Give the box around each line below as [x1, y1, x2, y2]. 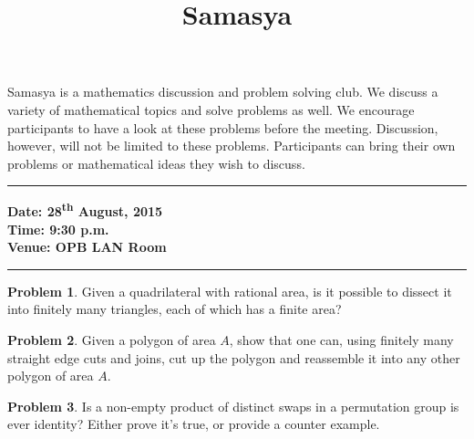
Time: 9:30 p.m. [7, 219, 109, 238]
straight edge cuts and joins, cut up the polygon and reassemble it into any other [7, 348, 460, 367]
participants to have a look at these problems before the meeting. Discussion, [7, 118, 438, 137]
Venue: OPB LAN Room [7, 237, 167, 256]
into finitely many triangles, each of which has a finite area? [7, 299, 342, 319]
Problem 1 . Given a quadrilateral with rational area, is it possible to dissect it [7, 281, 452, 300]
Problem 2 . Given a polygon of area [7, 329, 216, 349]
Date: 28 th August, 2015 [7, 199, 163, 220]
